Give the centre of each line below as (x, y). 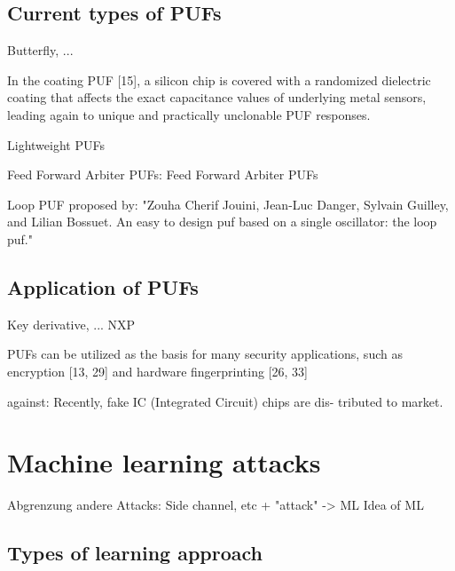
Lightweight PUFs (56, 144)
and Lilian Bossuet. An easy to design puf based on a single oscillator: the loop (222, 222)
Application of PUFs (103, 286)
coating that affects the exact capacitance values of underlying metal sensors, (217, 97)
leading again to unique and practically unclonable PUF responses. (189, 114)
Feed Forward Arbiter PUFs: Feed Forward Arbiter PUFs (163, 174)
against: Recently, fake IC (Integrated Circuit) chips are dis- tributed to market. (225, 401)
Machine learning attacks (164, 462)
